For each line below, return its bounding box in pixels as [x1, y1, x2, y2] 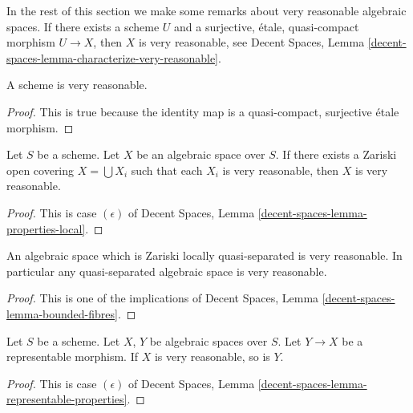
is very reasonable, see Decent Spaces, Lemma [139, 34, 365, 51]
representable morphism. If [6, 348, 138, 365]
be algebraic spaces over [149, 332, 268, 349]
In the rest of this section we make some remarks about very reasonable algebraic [6, 2, 407, 18]
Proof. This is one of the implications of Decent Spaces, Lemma [6, 290, 319, 306]
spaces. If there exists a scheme [6, 18, 160, 34]
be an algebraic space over [136, 146, 265, 163]
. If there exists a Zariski [275, 146, 397, 163]
